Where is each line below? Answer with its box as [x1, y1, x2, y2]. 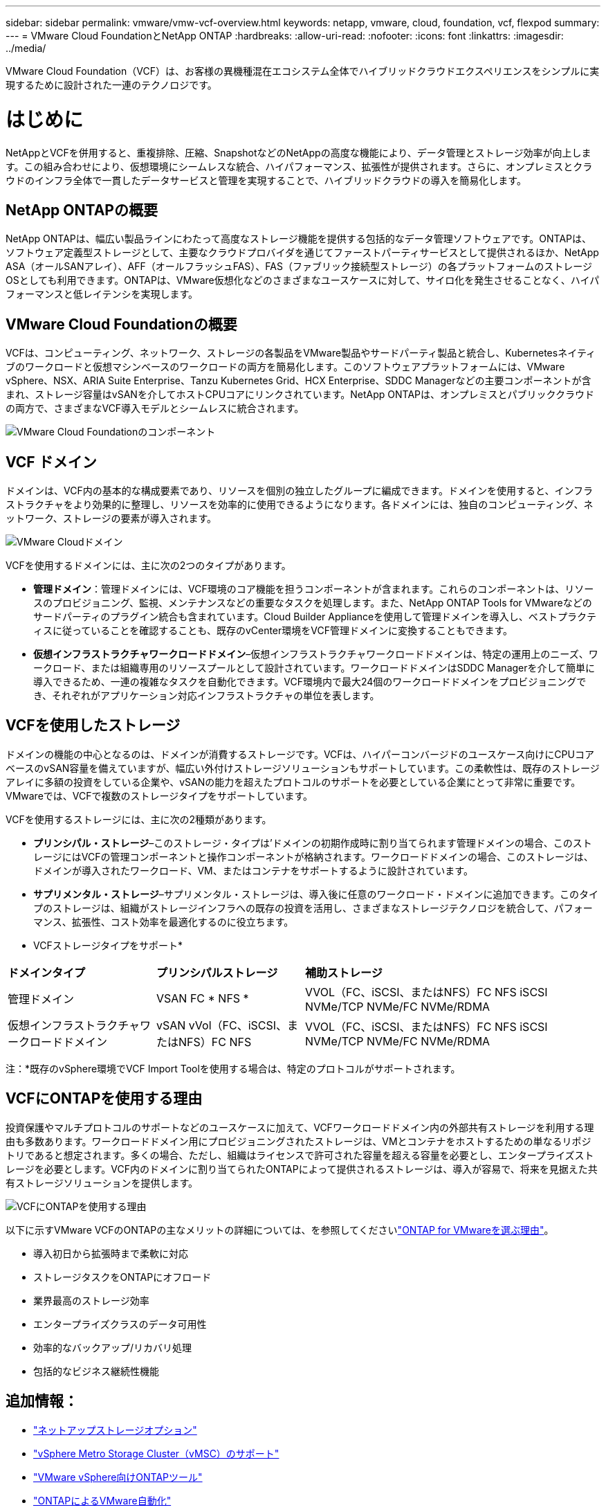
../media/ [6, 42, 46, 54]
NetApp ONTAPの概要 [6, 201, 158, 219]
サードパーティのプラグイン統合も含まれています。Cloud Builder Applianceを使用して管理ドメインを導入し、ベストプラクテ [33, 611, 597, 623]
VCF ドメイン [6, 453, 97, 471]
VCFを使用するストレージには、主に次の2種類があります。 [6, 813, 272, 825]
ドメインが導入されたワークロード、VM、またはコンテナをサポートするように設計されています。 [33, 864, 473, 876]
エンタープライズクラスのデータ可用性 [33, 1317, 207, 1330]
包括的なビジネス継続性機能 [33, 1365, 159, 1377]
